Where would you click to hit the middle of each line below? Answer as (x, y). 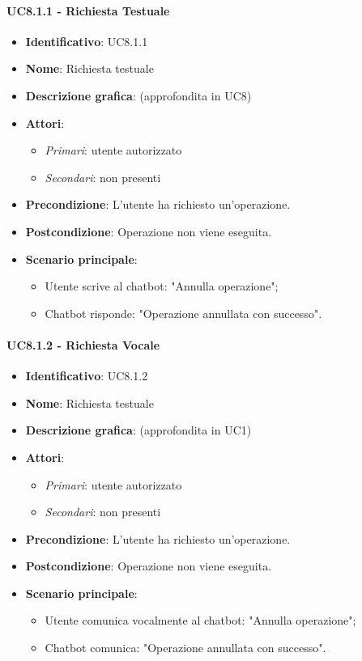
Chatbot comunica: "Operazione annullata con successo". (185, 648)
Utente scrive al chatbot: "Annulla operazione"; (162, 286)
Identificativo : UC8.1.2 (87, 376)
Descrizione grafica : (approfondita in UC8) (138, 95)
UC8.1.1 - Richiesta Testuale (88, 10)
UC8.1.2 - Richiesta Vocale (83, 344)
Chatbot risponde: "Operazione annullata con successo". (183, 313)
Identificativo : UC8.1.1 (87, 41)
